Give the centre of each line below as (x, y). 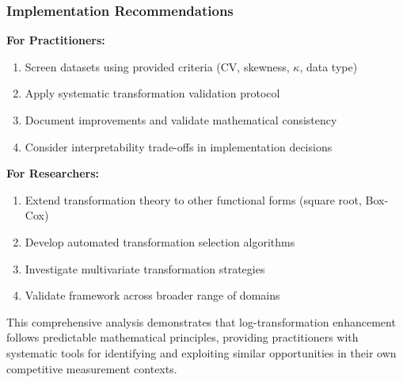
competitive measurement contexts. (92, 368)
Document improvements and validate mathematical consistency (181, 120)
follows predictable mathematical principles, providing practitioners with (182, 337)
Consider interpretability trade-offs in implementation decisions (179, 146)
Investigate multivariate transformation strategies (145, 268)
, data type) (329, 66)
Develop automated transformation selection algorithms (160, 241)
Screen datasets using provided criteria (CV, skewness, (157, 66)
